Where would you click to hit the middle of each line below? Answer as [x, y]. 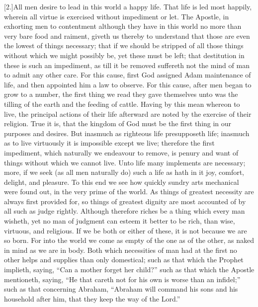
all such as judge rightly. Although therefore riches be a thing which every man [125, 211]
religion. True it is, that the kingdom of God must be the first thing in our [118, 123]
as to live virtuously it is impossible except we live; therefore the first [109, 143]
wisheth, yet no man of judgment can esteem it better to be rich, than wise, [120, 221]
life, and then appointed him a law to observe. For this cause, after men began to [128, 84]
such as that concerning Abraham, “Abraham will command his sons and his [121, 289]
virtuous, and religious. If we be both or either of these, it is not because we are [126, 230]
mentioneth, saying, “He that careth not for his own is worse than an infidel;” [122, 279]
